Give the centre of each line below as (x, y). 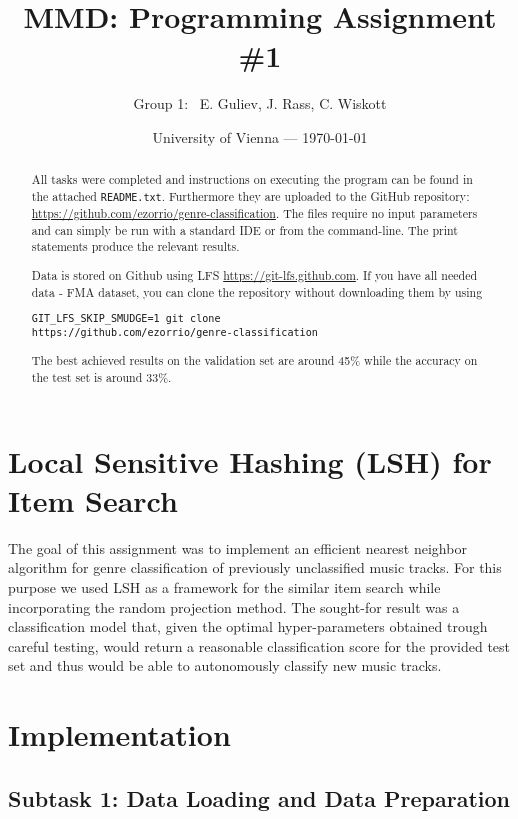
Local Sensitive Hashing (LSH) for (250, 460)
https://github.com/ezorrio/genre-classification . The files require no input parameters (254, 213)
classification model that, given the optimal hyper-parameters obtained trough (248, 626)
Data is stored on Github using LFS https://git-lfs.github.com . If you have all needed (254, 274)
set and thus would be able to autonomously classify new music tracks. (225, 665)
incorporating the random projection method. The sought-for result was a (234, 606)
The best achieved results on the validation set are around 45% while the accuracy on (254, 360)
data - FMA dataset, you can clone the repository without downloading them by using (257, 291)
